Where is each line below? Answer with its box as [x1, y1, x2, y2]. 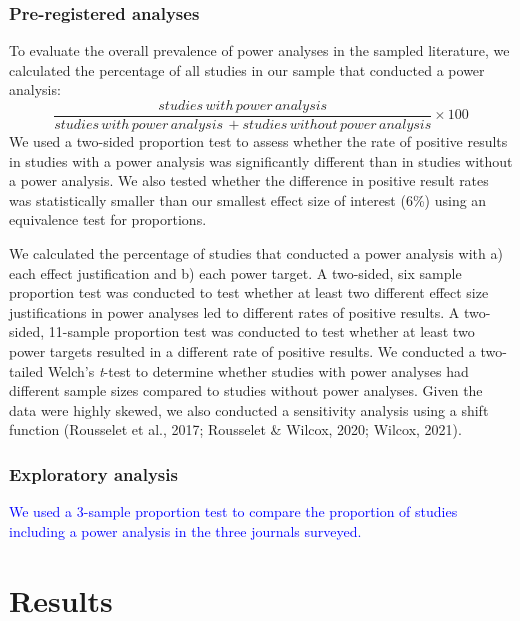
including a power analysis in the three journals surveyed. [9, 520, 362, 541]
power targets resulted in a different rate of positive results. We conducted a [9, 341, 476, 361]
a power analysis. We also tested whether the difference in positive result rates [9, 170, 489, 191]
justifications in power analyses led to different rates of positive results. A [9, 301, 460, 322]
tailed [9, 360, 44, 381]
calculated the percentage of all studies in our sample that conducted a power [9, 59, 485, 80]
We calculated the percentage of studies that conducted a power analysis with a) [9, 243, 503, 264]
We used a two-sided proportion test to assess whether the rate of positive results [9, 131, 508, 152]
